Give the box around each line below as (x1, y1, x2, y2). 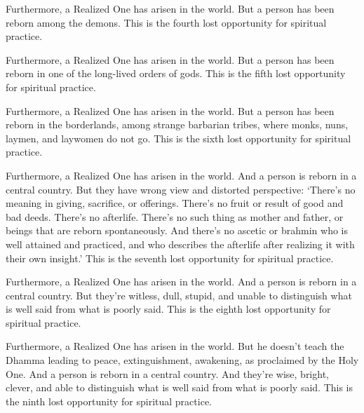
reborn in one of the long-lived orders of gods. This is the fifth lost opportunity (6, 66, 346, 81)
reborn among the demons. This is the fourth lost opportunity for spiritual (6, 15, 327, 29)
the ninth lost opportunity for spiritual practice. (6, 393, 212, 408)
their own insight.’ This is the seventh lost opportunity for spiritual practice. (6, 250, 334, 265)
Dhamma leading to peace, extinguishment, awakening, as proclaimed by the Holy (6, 353, 359, 367)
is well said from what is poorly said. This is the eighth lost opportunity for (6, 302, 331, 316)
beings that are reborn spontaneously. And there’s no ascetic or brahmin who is (6, 223, 348, 238)
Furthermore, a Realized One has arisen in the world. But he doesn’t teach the (6, 339, 344, 353)
